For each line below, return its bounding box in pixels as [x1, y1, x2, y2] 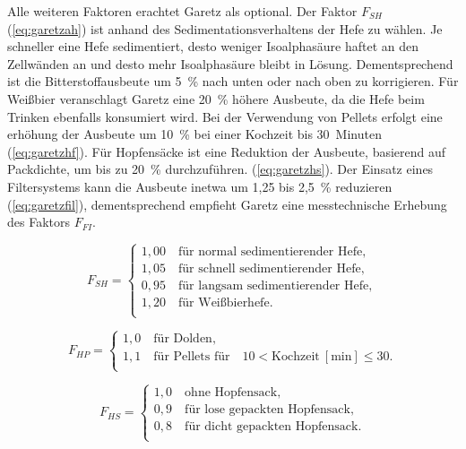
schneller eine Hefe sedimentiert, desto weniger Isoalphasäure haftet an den [7, 37, 419, 56]
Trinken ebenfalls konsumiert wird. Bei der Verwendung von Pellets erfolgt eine [7, 107, 443, 125]
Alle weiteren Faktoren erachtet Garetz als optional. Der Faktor [7, 2, 358, 20]
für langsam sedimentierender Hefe [178, 280, 369, 293]
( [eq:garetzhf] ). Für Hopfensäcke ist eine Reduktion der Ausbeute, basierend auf [7, 142, 446, 160]
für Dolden [153, 332, 212, 345]
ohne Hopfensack [185, 386, 278, 400]
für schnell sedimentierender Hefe [178, 263, 361, 276]
